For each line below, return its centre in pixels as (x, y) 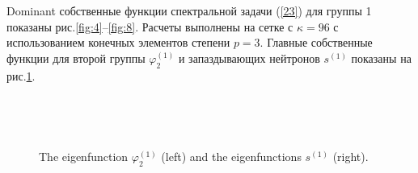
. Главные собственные (316, 42)
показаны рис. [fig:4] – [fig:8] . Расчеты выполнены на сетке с (150, 26)
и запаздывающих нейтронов (249, 58)
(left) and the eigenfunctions (231, 157)
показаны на (381, 58)
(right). (350, 157)
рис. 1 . (21, 75)
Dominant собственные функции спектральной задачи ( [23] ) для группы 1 (189, 10)
